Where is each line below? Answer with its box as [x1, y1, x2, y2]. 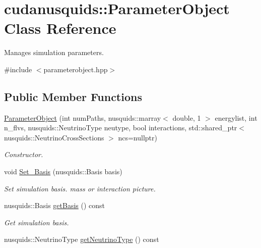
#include [4, 64, 32, 74]
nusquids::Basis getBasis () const [4, 200, 105, 211]
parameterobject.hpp [43, 64, 108, 74]
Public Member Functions [4, 88, 142, 104]
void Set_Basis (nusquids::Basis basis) [4, 166, 122, 177]
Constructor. [4, 149, 43, 160]
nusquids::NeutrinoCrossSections [4, 132, 104, 142]
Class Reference [4, 18, 116, 38]
